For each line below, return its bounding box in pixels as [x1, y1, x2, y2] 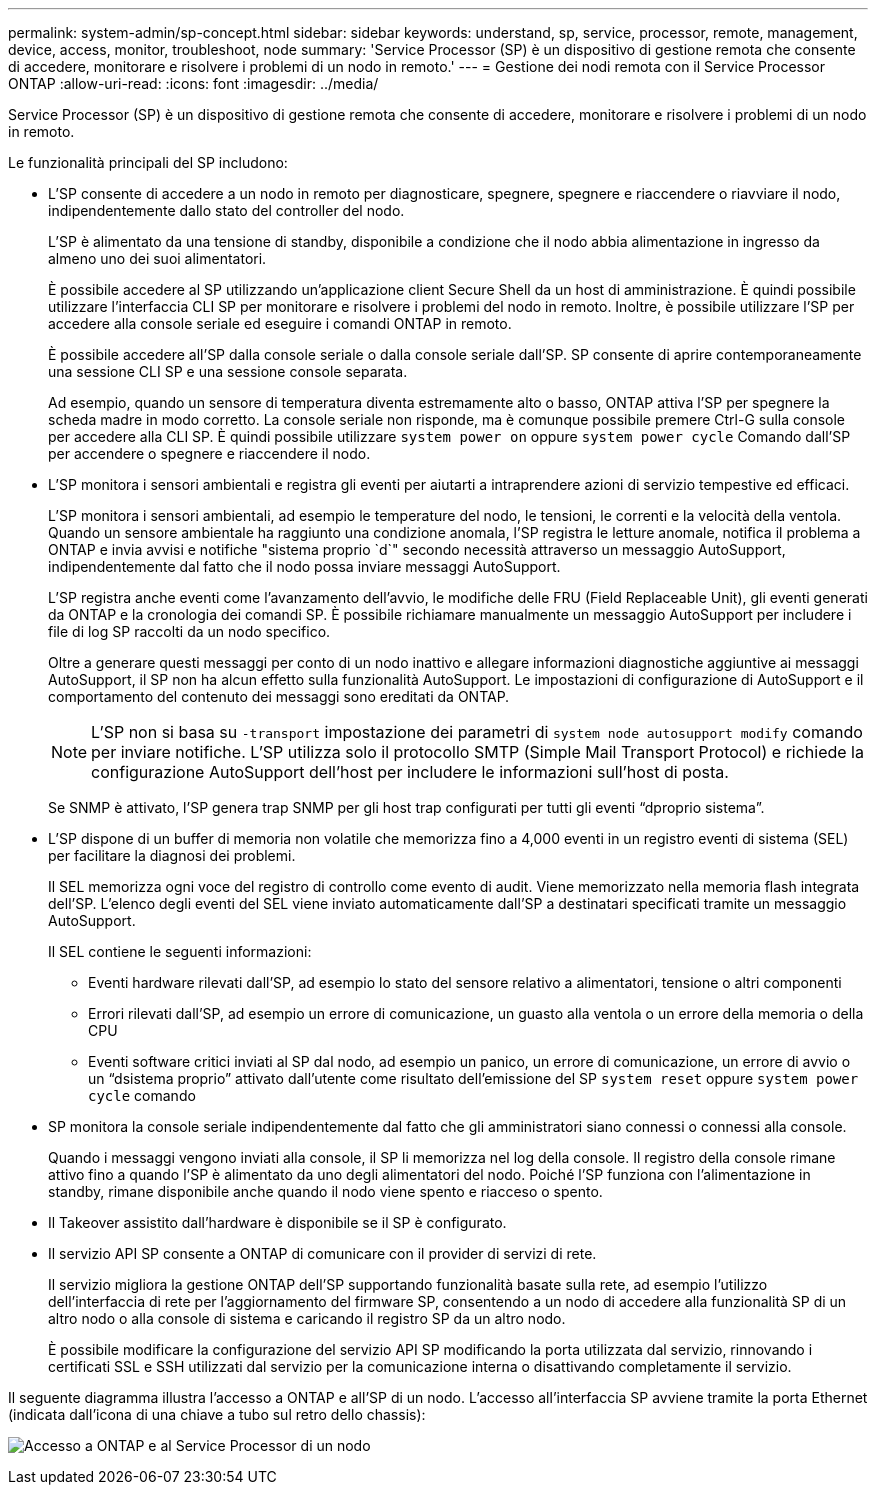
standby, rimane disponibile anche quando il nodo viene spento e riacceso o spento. [48, 1183, 603, 1200]
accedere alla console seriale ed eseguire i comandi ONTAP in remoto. [48, 315, 512, 332]
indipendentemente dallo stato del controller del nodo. [48, 202, 405, 219]
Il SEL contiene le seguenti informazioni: [48, 943, 312, 960]
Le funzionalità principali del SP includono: [8, 154, 288, 171]
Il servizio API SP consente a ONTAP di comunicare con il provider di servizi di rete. [48, 1245, 597, 1262]
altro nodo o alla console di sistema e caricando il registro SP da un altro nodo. [48, 1310, 566, 1327]
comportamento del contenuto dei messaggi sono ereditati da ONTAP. [48, 688, 510, 705]
